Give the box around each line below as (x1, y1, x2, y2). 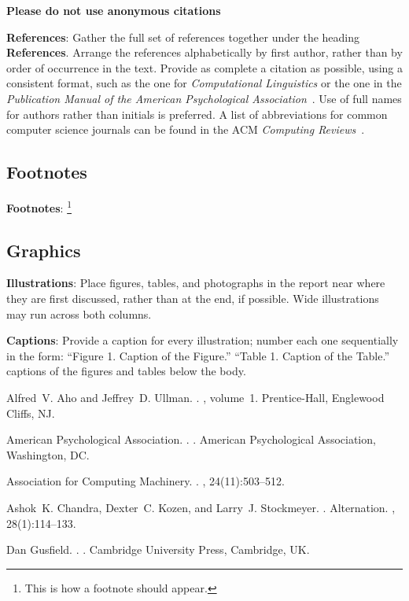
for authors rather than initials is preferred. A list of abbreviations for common (6, 105, 388, 122)
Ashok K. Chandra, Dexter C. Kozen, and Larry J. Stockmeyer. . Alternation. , (6, 499, 396, 515)
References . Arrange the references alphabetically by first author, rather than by (6, 44, 403, 61)
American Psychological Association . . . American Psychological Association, (6, 431, 376, 448)
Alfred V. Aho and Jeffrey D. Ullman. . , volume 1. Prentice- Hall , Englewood (6, 389, 385, 405)
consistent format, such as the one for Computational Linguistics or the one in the (6, 75, 402, 91)
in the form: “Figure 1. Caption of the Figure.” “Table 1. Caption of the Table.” (6, 347, 390, 363)
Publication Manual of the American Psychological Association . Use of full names (6, 90, 402, 106)
